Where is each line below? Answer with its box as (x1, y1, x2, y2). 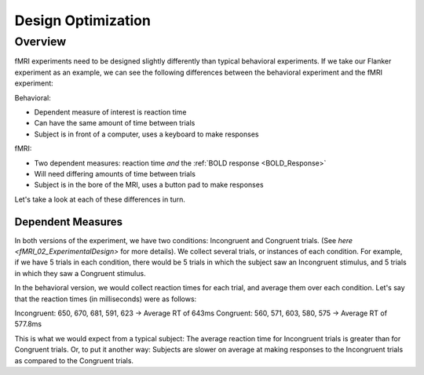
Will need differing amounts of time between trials (34, 169, 196, 178)
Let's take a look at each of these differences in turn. (14, 195, 186, 204)
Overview (14, 35, 67, 49)
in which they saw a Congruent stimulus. (14, 268, 146, 278)
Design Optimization (14, 12, 151, 29)
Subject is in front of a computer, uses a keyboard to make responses (34, 129, 259, 139)
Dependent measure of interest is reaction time (34, 107, 187, 117)
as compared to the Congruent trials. (14, 355, 133, 365)
